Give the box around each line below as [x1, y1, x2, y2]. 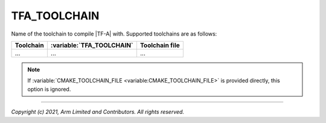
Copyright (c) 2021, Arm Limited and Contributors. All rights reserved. [11, 109, 184, 116]
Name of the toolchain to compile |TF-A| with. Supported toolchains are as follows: [11, 30, 217, 37]
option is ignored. [27, 85, 71, 93]
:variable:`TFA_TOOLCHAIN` [50, 41, 133, 49]
